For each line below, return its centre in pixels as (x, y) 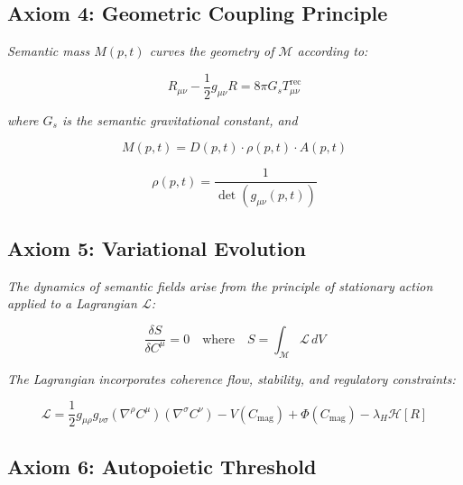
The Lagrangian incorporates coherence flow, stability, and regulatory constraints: (231, 378)
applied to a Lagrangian (72, 303)
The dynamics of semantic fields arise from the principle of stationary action (220, 285)
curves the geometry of (212, 51)
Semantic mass (49, 51)
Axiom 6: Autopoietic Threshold (162, 466)
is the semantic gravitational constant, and (180, 119)
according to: (333, 51)
